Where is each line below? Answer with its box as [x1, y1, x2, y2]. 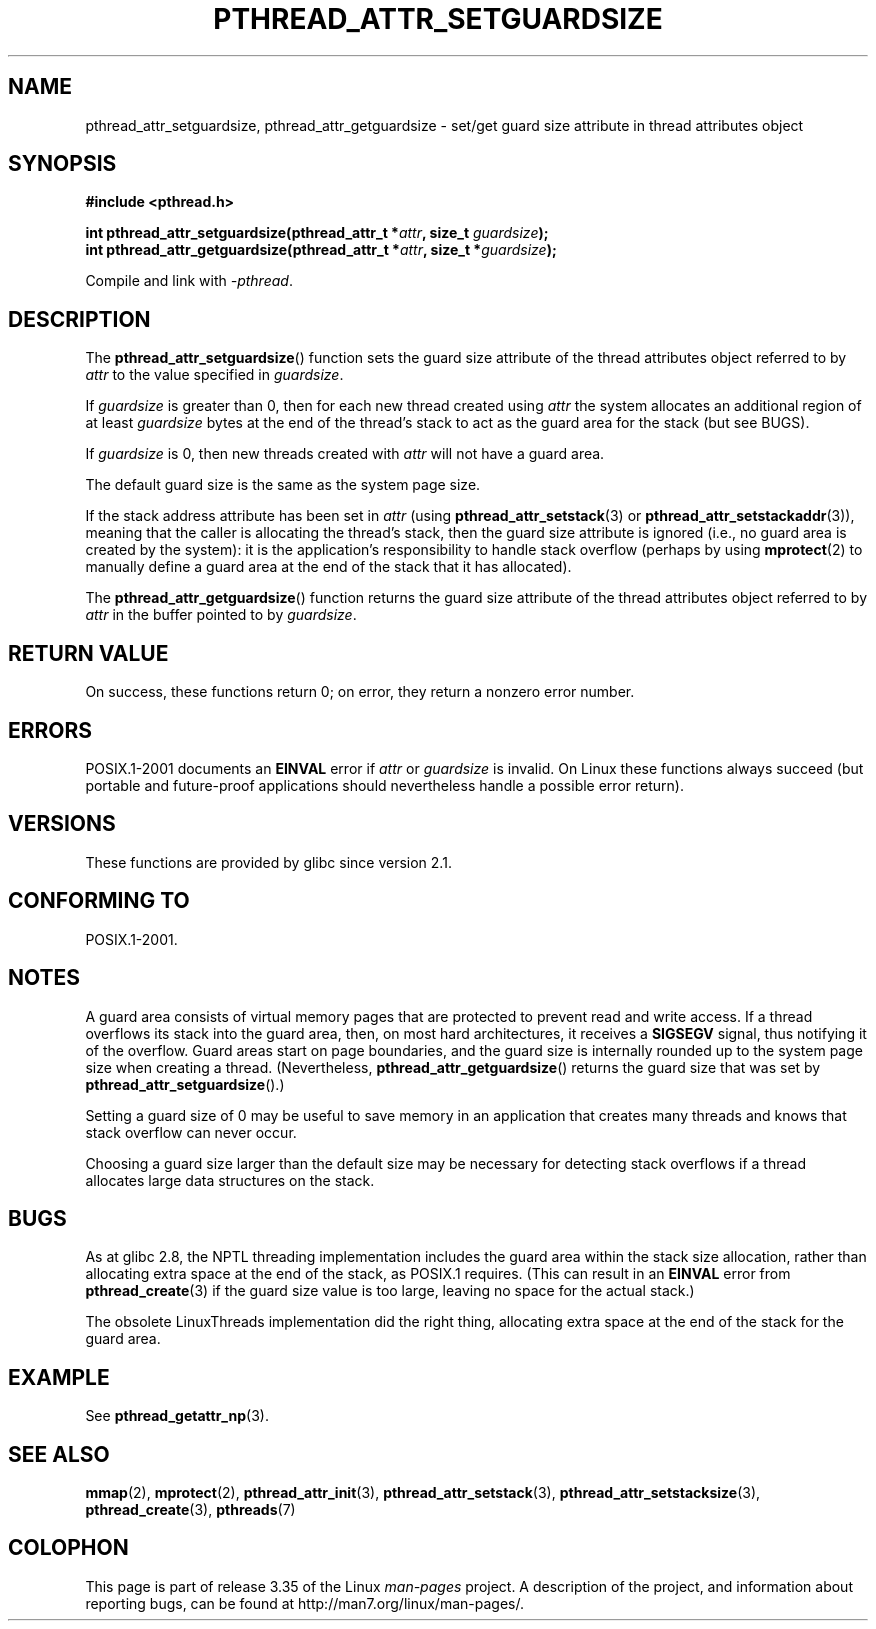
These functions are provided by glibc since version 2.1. [85, 853, 452, 871]
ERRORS [8, 717, 93, 743]
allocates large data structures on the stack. [85, 1171, 375, 1189]
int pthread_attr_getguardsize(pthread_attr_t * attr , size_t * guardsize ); [85, 241, 557, 259]
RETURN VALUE [8, 640, 169, 666]
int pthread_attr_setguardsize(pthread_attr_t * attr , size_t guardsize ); [85, 224, 549, 242]
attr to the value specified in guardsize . [85, 366, 344, 384]
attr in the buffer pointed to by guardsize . [85, 606, 357, 624]
